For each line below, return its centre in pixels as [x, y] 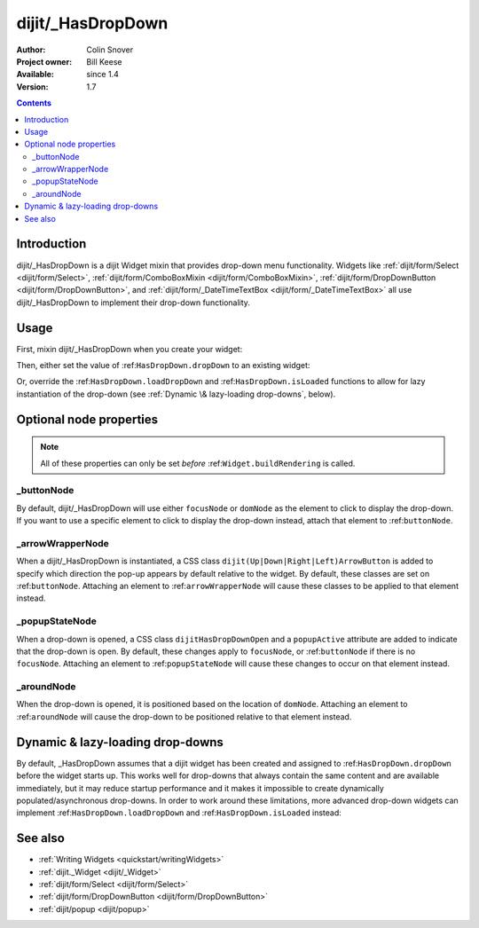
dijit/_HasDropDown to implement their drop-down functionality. [133, 303]
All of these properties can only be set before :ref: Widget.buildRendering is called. [198, 463]
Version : [32, 87]
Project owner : [44, 61]
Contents [34, 103]
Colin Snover [110, 50]
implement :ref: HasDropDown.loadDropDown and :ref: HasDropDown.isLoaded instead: [179, 813]
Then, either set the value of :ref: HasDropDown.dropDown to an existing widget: [163, 365]
